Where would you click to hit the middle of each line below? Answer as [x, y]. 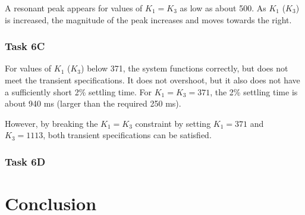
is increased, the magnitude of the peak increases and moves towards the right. [148, 19]
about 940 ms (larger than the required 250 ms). [93, 103]
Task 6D [25, 161]
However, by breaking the [51, 123]
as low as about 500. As [223, 8]
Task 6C [25, 46]
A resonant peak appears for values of [74, 8]
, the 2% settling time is [254, 91]
